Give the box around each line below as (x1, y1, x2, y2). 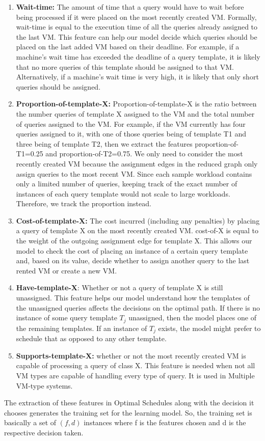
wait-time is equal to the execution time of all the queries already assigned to (16, 21, 258, 32)
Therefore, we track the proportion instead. (16, 198, 151, 209)
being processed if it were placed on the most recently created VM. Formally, (16, 11, 257, 22)
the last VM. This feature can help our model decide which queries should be (16, 31, 257, 42)
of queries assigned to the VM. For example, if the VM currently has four (16, 118, 246, 129)
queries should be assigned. (16, 81, 101, 92)
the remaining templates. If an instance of (16, 322, 147, 333)
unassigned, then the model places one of (128, 312, 256, 323)
